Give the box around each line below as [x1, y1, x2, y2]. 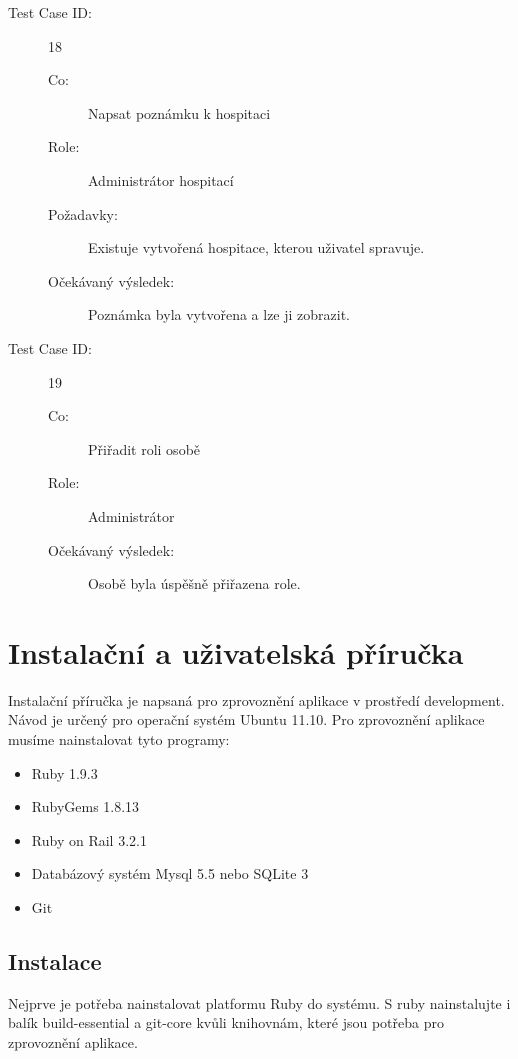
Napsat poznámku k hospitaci [88, 102, 271, 123]
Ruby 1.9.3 [31, 762, 98, 783]
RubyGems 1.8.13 [31, 796, 140, 817]
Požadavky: [48, 203, 118, 224]
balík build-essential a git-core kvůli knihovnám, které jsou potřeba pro [8, 1012, 444, 1033]
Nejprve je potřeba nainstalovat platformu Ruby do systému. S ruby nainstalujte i [8, 992, 511, 1013]
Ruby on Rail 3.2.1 [31, 829, 147, 850]
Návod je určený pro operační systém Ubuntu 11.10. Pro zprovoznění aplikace [8, 709, 485, 730]
